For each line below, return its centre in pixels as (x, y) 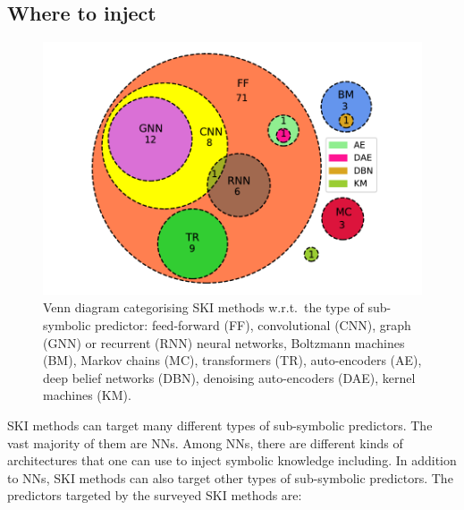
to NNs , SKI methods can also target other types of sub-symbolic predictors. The (230, 477)
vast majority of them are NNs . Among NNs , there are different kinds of (205, 442)
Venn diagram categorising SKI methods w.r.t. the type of (203, 307)
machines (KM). (87, 395)
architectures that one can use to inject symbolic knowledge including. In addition (232, 460)
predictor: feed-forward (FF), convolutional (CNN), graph (253, 325)
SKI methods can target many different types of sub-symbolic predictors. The (220, 425)
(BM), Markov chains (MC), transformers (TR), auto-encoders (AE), (232, 360)
